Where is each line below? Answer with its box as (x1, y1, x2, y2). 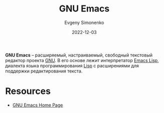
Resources (5, 85, 51, 97)
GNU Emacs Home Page (12, 102, 63, 108)
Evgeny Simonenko (64, 19, 104, 25)
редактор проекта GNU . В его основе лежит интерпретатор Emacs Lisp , (5, 57, 159, 63)
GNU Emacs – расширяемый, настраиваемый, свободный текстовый (5, 52, 153, 58)
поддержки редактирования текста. (5, 68, 83, 74)
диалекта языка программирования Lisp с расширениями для (5, 62, 139, 68)
